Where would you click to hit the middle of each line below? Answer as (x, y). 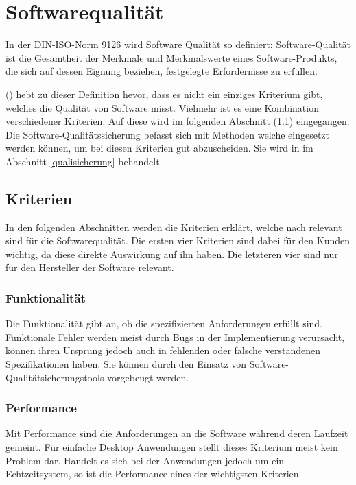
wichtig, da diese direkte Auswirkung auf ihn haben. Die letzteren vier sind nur (172, 253)
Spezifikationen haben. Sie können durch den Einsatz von (126, 364)
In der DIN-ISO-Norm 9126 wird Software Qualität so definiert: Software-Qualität (178, 44)
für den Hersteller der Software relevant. (90, 267)
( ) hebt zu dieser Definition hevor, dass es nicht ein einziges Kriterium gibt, (164, 94)
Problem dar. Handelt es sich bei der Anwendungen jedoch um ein (145, 460)
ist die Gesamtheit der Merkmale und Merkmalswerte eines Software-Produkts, (171, 57)
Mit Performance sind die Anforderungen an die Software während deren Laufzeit (177, 433)
